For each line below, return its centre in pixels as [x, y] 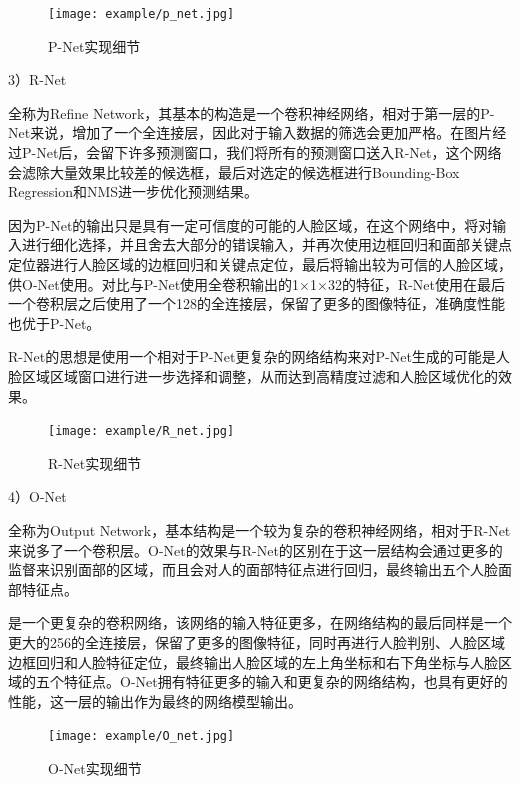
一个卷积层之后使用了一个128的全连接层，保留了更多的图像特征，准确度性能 [256, 303]
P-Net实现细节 [94, 45]
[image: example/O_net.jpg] [141, 736]
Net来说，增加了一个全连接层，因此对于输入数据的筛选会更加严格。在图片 [250, 132]
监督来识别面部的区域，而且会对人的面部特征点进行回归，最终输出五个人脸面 [260, 569]
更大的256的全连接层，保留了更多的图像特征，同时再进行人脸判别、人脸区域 [256, 641]
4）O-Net [37, 496]
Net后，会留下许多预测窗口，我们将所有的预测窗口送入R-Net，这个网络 [269, 152]
